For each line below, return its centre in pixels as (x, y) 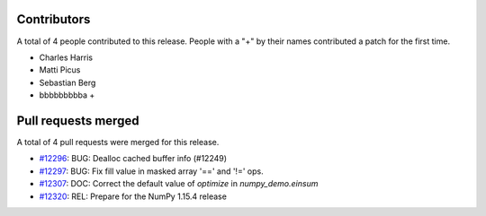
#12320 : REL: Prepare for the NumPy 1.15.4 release (133, 196)
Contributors (54, 19)
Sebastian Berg (67, 82)
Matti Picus (60, 70)
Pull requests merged (78, 121)
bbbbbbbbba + (67, 95)
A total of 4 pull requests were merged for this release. (118, 142)
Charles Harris (66, 57)
